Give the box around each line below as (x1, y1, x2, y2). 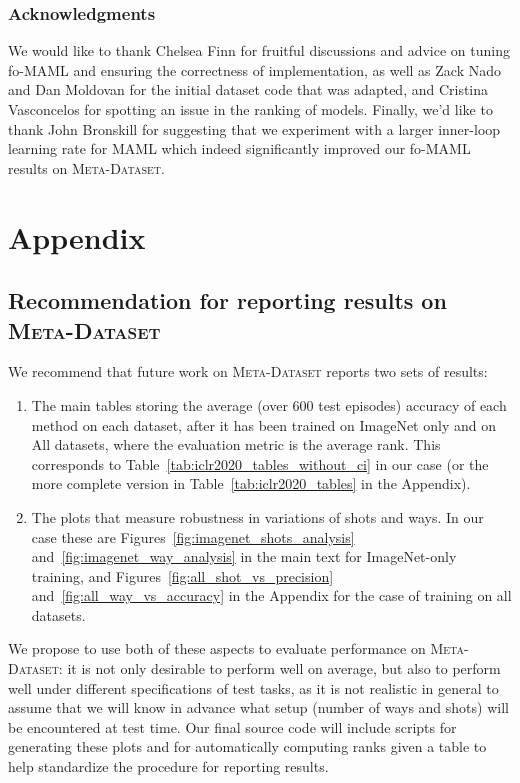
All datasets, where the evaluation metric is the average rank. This (31, 434, 441, 455)
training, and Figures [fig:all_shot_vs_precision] (31, 565, 334, 586)
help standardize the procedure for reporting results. (8, 756, 329, 777)
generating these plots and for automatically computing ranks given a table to (8, 736, 487, 757)
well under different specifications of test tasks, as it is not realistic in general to (8, 677, 499, 698)
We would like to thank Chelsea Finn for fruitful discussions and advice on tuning (8, 40, 510, 61)
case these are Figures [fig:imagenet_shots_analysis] (31, 526, 355, 547)
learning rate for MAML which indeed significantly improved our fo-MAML (8, 138, 471, 159)
